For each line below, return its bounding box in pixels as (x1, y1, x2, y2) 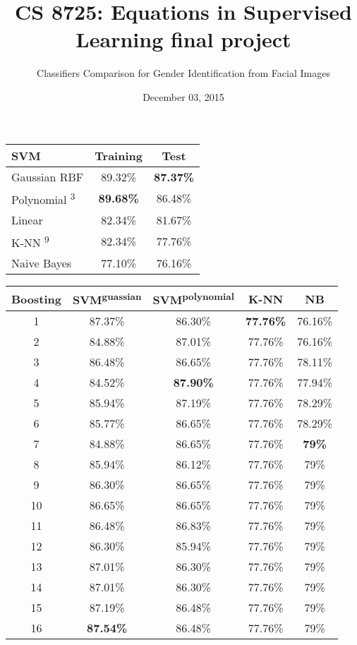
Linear (11, 211, 43, 228)
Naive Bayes (11, 255, 72, 272)
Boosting (11, 290, 61, 307)
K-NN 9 (11, 231, 49, 251)
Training (95, 147, 143, 164)
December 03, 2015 (143, 89, 224, 104)
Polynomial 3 (11, 188, 75, 207)
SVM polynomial (152, 289, 234, 308)
